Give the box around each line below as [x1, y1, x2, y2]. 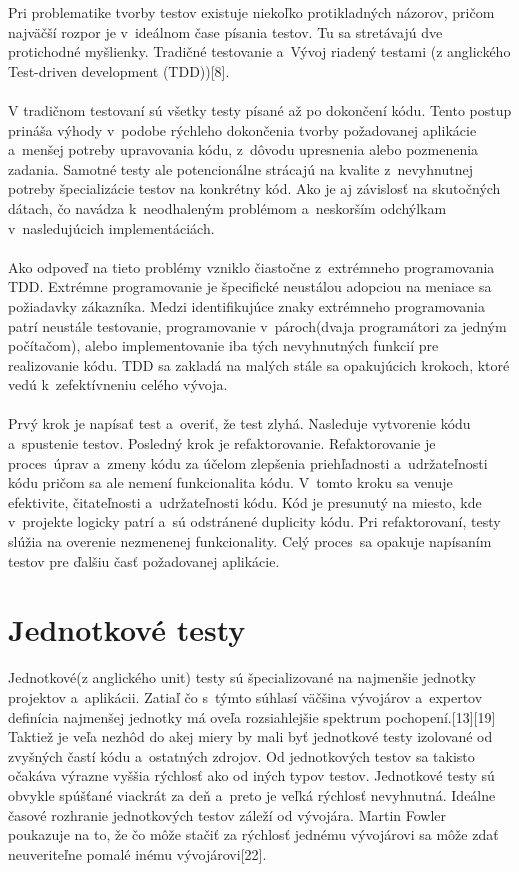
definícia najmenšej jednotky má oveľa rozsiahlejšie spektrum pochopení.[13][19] [8, 706, 496, 727]
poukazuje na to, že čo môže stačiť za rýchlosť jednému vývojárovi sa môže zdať [8, 824, 499, 845]
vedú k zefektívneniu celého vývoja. [8, 374, 228, 395]
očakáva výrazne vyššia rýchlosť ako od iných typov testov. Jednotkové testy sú [8, 765, 495, 786]
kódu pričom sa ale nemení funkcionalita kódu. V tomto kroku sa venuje [8, 472, 453, 493]
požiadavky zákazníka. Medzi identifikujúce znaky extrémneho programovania [8, 295, 485, 316]
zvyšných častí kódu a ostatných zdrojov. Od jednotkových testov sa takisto [8, 745, 475, 766]
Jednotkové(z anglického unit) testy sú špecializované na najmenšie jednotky [8, 667, 476, 688]
